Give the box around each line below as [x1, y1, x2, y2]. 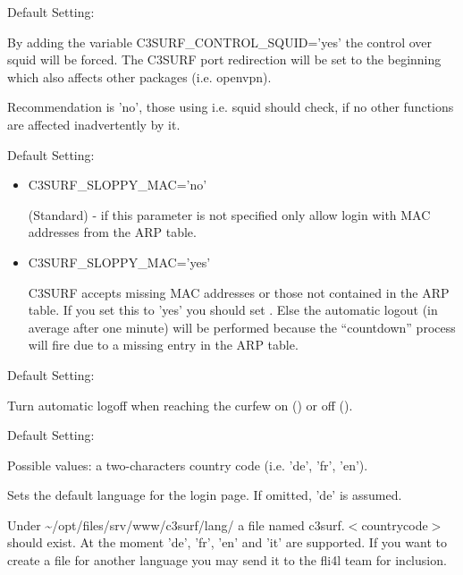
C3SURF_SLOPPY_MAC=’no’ [28, 175, 207, 194]
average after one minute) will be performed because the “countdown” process [28, 317, 456, 336]
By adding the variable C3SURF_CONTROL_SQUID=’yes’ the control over [7, 32, 433, 51]
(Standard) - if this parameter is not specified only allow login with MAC [28, 205, 431, 224]
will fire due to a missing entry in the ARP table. [28, 335, 299, 354]
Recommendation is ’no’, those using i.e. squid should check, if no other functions [7, 97, 454, 116]
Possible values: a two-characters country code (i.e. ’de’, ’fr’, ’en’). [7, 455, 368, 474]
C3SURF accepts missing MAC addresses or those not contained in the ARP [28, 283, 450, 301]
